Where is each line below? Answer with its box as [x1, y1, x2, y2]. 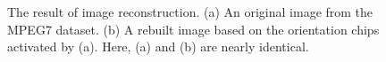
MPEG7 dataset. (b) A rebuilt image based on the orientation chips [7, 19, 380, 38]
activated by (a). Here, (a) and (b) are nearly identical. [7, 37, 309, 56]
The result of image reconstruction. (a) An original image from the [7, 3, 373, 20]
